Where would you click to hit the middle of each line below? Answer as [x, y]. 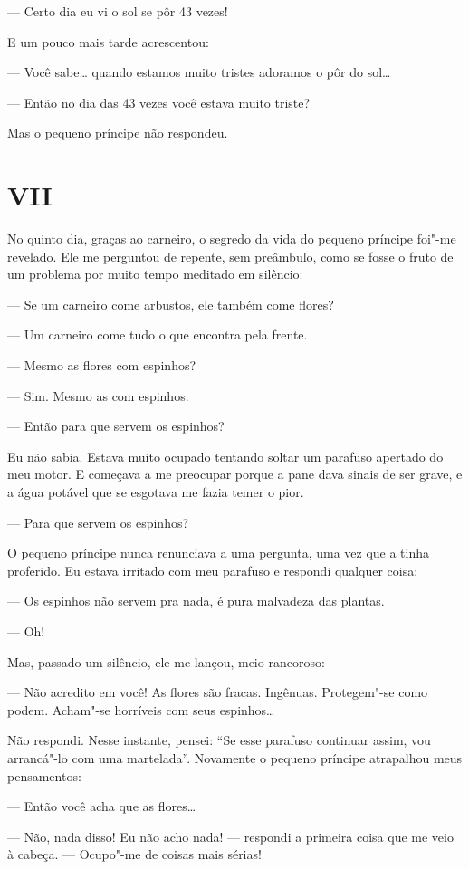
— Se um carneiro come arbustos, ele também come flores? [171, 304]
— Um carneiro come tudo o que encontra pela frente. [158, 334]
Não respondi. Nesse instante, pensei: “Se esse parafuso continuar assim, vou [219, 740]
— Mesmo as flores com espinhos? [102, 365]
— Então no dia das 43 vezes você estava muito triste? [159, 102]
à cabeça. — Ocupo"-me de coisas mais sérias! [134, 854]
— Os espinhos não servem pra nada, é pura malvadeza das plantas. [196, 601]
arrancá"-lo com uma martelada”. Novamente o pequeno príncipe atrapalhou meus [235, 757]
